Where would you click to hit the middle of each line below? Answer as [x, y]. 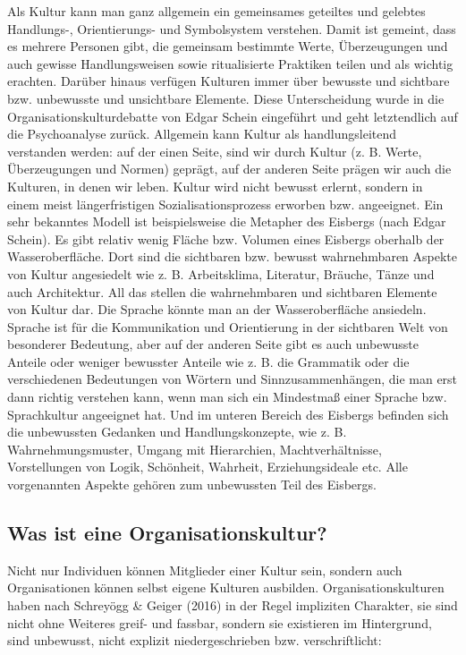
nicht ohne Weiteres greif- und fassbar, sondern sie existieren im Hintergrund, [220, 622]
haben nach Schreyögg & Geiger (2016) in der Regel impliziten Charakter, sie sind [233, 605]
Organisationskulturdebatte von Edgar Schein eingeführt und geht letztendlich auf [233, 116]
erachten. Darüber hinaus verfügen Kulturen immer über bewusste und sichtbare [229, 81]
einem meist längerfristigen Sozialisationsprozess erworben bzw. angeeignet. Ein [225, 204]
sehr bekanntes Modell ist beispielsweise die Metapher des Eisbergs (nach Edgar [227, 221]
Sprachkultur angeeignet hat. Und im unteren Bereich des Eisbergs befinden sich [228, 414]
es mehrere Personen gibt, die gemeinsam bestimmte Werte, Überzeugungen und [228, 46]
